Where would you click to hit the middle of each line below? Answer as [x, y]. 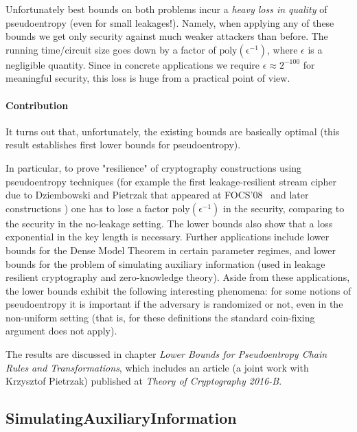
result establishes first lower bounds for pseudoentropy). [123, 145]
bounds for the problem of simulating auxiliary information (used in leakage [165, 263]
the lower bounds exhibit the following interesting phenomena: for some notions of [178, 290]
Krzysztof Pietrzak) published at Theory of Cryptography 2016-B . [144, 381]
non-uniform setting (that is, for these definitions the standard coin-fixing [160, 317]
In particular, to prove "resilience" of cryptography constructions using [154, 167]
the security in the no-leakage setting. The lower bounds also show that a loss [169, 223]
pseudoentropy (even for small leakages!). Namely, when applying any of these [170, 22]
